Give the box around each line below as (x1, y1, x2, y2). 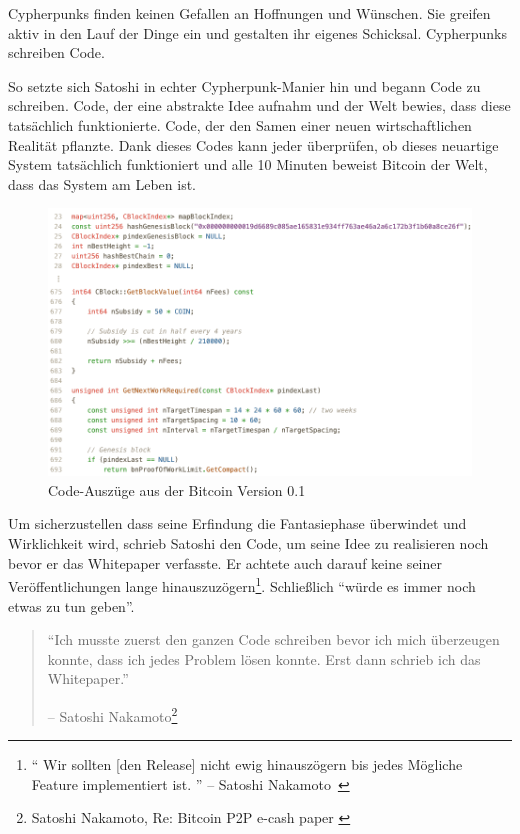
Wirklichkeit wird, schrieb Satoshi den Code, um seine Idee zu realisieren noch (8, 533, 489, 554)
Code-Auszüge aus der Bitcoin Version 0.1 (48, 479, 306, 500)
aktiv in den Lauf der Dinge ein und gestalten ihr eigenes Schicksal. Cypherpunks (8, 22, 508, 43)
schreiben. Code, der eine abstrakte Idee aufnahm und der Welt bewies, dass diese (8, 95, 511, 116)
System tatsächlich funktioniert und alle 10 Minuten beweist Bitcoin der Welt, (8, 154, 488, 175)
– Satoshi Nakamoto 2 (47, 702, 178, 726)
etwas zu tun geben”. (8, 595, 135, 616)
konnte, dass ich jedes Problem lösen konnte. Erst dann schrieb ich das (47, 648, 481, 669)
